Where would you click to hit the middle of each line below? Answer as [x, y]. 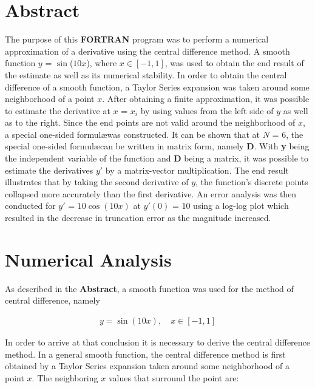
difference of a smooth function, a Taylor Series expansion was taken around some [157, 87]
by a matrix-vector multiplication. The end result [197, 170]
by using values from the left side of [207, 110]
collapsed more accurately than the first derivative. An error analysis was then [151, 193]
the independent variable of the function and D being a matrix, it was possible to [157, 158]
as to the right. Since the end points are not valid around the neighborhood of [150, 122]
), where [102, 63]
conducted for [30, 206]
